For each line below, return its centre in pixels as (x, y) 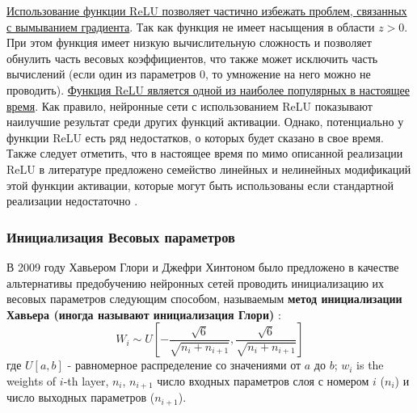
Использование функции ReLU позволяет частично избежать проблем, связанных (207, 11)
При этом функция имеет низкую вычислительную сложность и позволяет (189, 42)
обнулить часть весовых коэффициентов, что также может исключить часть (192, 58)
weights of (32, 380)
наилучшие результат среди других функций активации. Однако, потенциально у (205, 122)
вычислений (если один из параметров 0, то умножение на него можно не (189, 74)
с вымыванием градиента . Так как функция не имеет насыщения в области (191, 26)
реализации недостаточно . (72, 201)
